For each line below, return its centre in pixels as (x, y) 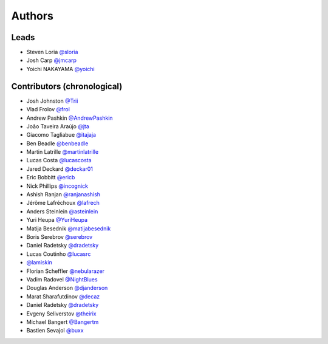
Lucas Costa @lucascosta (59, 160)
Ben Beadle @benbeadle (57, 143)
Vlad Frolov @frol (48, 109)
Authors (32, 16)
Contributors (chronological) (67, 86)
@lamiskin (39, 263)
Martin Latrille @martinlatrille (63, 152)
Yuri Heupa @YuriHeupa (57, 220)
